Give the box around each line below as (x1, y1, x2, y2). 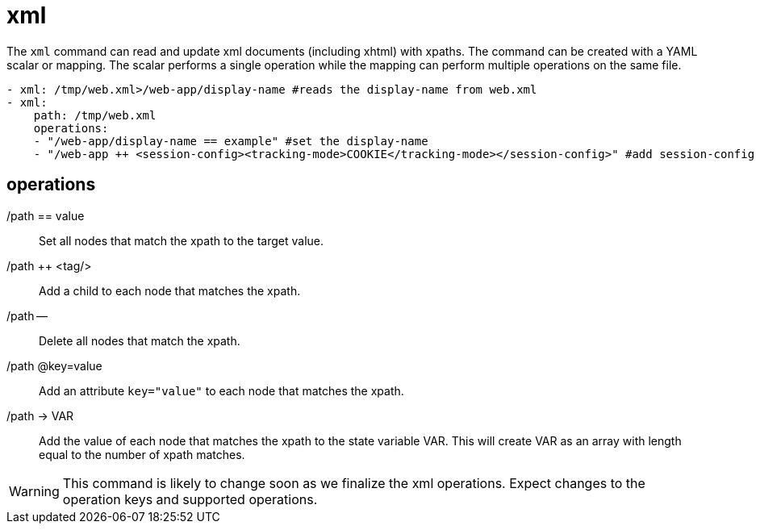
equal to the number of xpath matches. (39, 447, 245, 461)
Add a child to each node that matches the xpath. (39, 283, 301, 298)
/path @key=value (6, 358, 102, 373)
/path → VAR (6, 408, 74, 423)
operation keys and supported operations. (62, 490, 318, 507)
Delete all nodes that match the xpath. (39, 333, 240, 348)
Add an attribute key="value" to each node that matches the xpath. (39, 383, 404, 398)
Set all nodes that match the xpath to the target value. (39, 233, 324, 248)
